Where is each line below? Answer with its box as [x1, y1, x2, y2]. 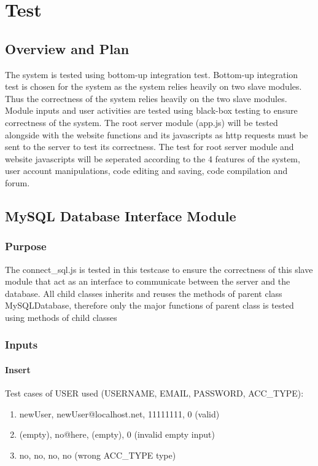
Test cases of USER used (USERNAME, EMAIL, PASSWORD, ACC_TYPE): [5, 387, 304, 400]
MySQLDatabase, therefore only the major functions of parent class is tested [5, 299, 294, 312]
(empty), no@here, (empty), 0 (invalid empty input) [19, 428, 215, 441]
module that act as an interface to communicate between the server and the [5, 275, 290, 288]
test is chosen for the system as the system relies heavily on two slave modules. [5, 80, 302, 93]
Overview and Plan [5, 39, 130, 58]
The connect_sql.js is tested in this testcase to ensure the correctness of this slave [5, 263, 313, 275]
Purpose [5, 239, 47, 254]
